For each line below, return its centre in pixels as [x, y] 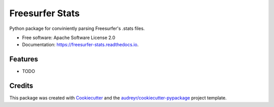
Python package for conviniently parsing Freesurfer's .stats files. [77, 28]
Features [24, 59]
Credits [21, 86]
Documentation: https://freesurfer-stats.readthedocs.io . [80, 45]
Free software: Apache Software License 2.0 [69, 38]
